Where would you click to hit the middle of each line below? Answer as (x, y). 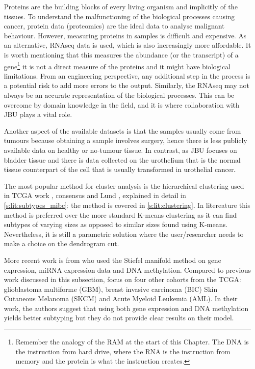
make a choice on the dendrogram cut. (62, 243)
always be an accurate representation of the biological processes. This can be (119, 95)
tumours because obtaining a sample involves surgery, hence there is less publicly (126, 140)
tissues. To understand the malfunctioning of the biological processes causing (119, 16)
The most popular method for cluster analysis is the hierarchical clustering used (124, 185)
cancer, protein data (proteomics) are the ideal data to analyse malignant (114, 26)
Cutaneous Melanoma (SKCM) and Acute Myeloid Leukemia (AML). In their (121, 298)
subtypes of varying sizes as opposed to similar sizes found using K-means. (116, 224)
